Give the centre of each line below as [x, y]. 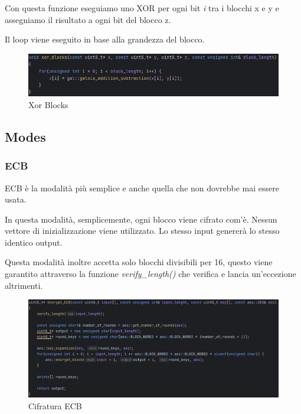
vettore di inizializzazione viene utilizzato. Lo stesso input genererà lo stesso [142, 231]
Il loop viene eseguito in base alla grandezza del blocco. [105, 39]
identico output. [34, 242]
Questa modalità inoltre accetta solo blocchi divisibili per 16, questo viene [139, 262]
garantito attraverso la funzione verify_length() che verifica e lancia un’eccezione [150, 274]
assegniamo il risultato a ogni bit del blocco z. [88, 19]
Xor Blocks [48, 104]
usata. [16, 199]
